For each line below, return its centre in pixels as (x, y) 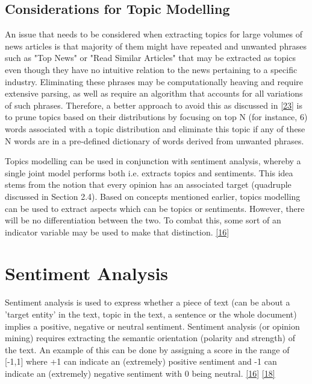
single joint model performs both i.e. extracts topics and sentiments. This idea (149, 172)
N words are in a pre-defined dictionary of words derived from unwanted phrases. (154, 140)
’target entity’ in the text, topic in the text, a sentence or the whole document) (151, 314)
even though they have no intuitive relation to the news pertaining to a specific (151, 69)
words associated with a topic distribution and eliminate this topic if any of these (155, 128)
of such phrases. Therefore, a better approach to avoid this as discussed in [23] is (154, 105)
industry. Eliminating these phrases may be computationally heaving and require (154, 81)
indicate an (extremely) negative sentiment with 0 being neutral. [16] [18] (140, 373)
